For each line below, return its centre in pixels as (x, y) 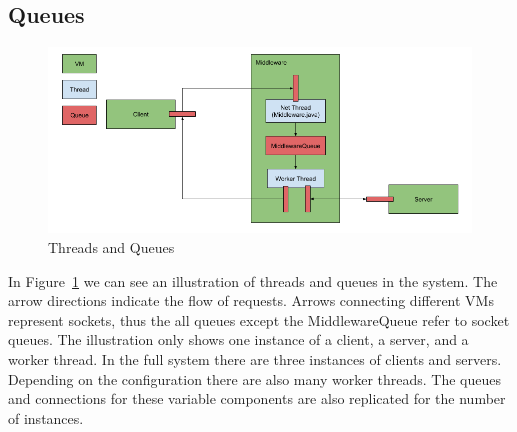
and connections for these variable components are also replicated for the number (257, 398)
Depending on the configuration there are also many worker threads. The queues (254, 378)
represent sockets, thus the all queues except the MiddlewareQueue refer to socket (259, 319)
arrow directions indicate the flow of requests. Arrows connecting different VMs (251, 300)
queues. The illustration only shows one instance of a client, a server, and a (238, 339)
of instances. (46, 417)
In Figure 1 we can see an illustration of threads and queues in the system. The (253, 280)
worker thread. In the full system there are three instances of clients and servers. (255, 358)
